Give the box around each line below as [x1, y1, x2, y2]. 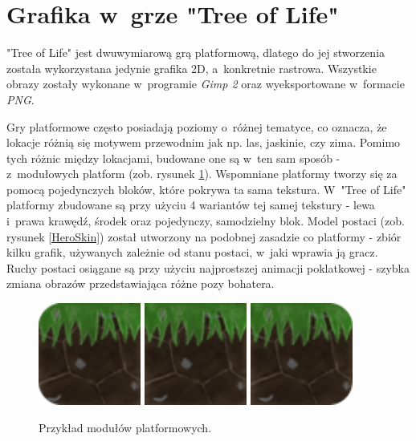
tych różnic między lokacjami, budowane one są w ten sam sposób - [6, 149, 341, 166]
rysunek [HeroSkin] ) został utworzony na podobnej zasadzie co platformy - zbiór [6, 228, 402, 245]
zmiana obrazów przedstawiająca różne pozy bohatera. [6, 275, 275, 292]
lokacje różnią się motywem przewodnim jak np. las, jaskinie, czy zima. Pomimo [6, 134, 401, 151]
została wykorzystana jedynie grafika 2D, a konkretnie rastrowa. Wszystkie [6, 59, 377, 76]
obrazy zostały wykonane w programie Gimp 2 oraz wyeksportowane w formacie [6, 75, 405, 92]
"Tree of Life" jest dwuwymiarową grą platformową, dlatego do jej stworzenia [6, 44, 385, 61]
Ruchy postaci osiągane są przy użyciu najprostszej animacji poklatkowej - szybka [6, 259, 410, 276]
